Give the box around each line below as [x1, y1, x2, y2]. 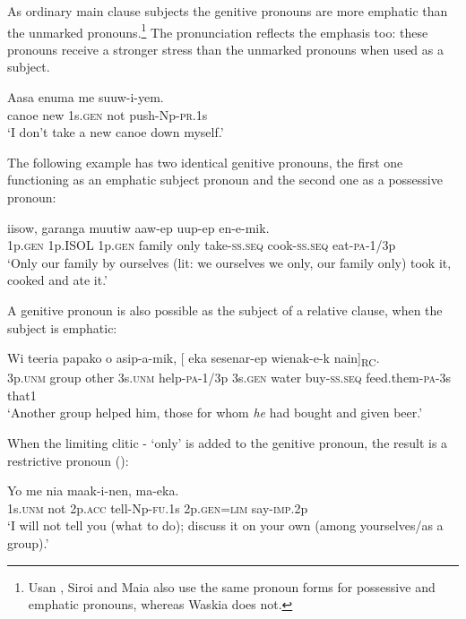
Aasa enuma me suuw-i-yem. [7, 88, 164, 107]
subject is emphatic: [7, 318, 117, 337]
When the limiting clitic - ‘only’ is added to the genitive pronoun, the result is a [7, 434, 448, 452]
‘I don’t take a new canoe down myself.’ [7, 123, 224, 142]
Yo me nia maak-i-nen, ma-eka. [7, 481, 179, 500]
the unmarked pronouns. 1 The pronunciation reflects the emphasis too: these [7, 20, 428, 41]
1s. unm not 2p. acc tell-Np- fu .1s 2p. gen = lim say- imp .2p [7, 498, 308, 517]
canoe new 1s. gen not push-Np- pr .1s [7, 105, 208, 124]
